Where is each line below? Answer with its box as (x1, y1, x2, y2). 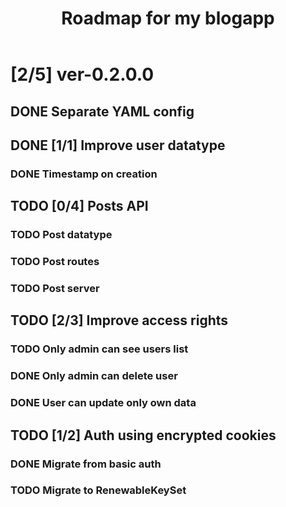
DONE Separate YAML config (10, 103, 195, 120)
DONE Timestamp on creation (10, 167, 158, 181)
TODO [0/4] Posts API (10, 198, 149, 215)
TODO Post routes (10, 255, 100, 269)
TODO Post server (10, 282, 100, 296)
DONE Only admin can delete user (10, 369, 178, 383)
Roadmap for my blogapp (61, 7, 275, 30)
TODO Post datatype (10, 228, 113, 242)
